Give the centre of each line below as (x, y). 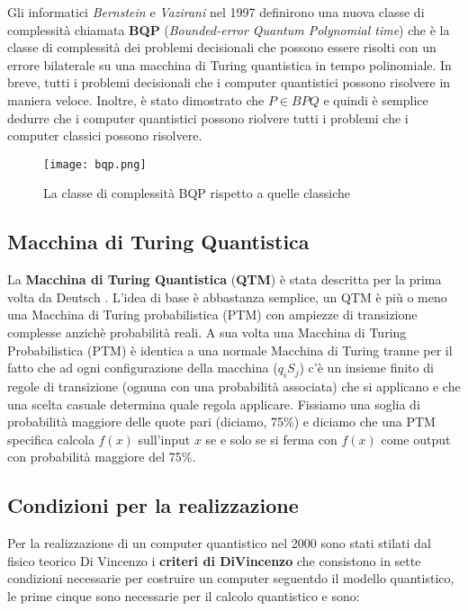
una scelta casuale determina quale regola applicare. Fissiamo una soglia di (214, 404)
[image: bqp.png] (95, 164)
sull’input (164, 439)
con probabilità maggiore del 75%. (102, 457)
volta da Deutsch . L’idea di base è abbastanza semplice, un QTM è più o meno (227, 297)
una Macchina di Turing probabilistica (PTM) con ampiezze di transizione (212, 314)
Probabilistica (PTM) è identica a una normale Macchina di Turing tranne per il (230, 350)
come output (416, 439)
